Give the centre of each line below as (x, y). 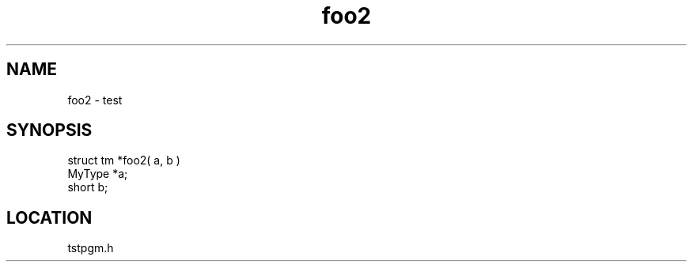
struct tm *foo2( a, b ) (124, 160)
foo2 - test (95, 100)
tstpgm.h (91, 248)
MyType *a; (98, 174)
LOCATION (49, 217)
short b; (88, 187)
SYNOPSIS (49, 130)
